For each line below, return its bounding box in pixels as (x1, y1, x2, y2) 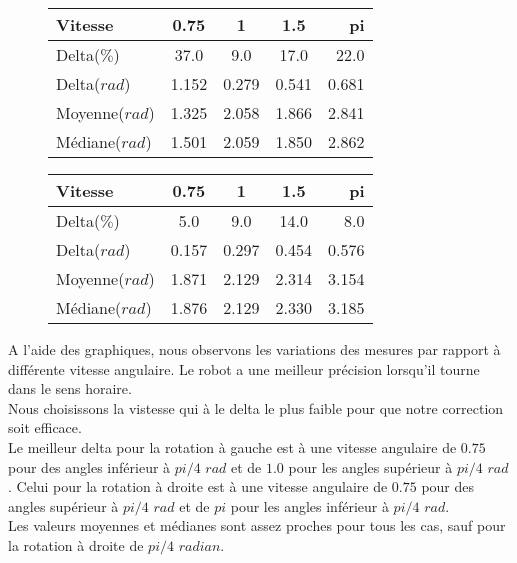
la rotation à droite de (8, 534, 144, 555)
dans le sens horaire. (8, 378, 132, 399)
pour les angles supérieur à (288, 456, 453, 477)
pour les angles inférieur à (230, 495, 389, 516)
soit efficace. (8, 417, 82, 438)
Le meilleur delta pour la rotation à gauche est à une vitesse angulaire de (8, 436, 457, 457)
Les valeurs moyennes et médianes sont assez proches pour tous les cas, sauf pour (8, 515, 506, 536)
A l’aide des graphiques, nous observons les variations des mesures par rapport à (8, 339, 501, 359)
